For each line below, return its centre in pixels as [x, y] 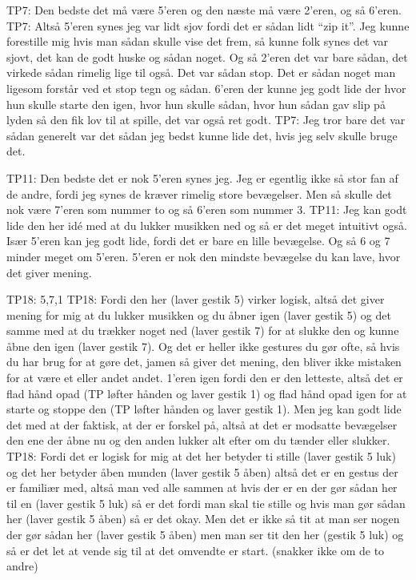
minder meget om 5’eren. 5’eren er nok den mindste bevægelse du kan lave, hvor [204, 256]
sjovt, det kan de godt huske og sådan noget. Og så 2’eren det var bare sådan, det [207, 56]
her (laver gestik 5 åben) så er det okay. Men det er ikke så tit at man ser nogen [203, 519]
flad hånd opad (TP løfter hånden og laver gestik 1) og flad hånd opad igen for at [207, 393]
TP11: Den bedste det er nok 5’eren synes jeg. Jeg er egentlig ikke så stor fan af [202, 177]
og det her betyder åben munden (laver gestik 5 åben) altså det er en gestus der [202, 471]
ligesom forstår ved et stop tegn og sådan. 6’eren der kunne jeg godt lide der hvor [206, 88]
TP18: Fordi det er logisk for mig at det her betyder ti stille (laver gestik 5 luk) [201, 456]
